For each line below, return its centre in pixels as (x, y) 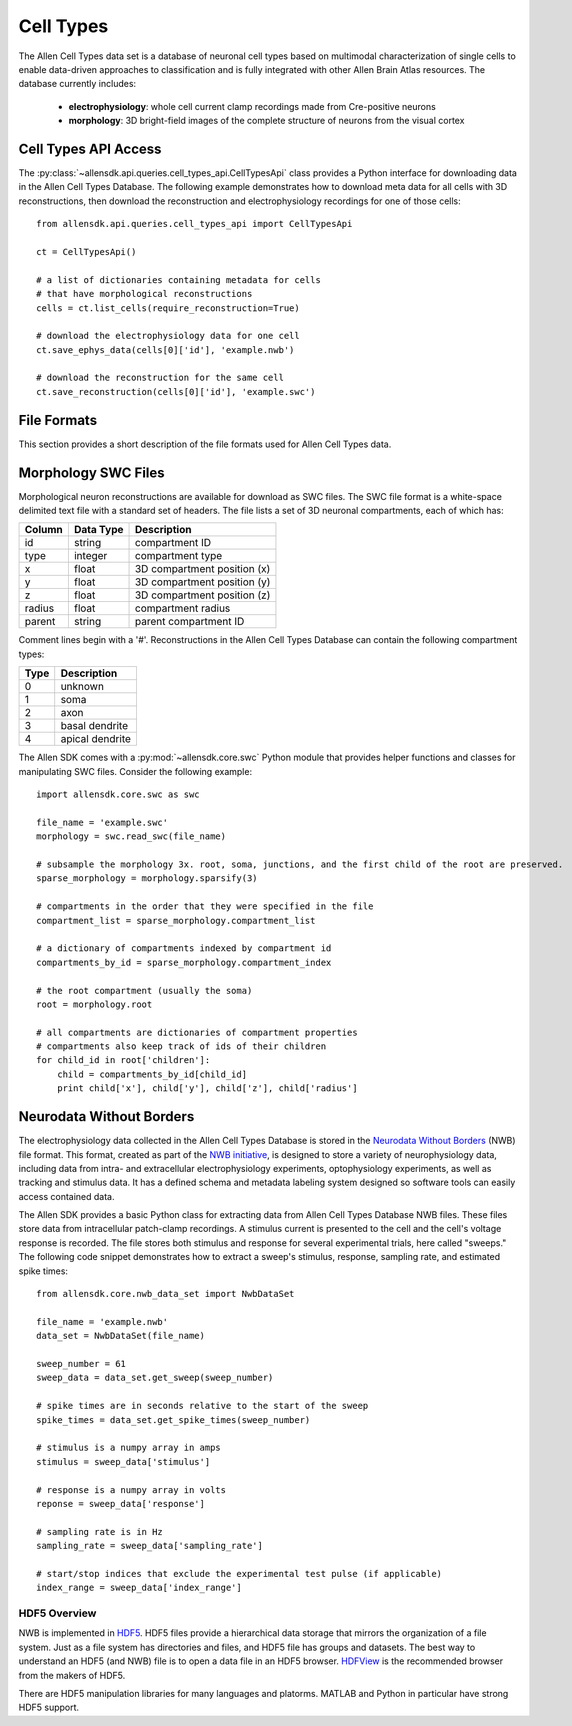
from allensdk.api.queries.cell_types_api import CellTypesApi (194, 224)
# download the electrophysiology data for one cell (168, 336)
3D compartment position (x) (202, 569)
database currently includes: (77, 84)
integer (90, 556)
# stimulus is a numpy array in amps (129, 1448)
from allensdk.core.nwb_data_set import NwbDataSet (165, 1294)
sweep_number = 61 (81, 1363)
